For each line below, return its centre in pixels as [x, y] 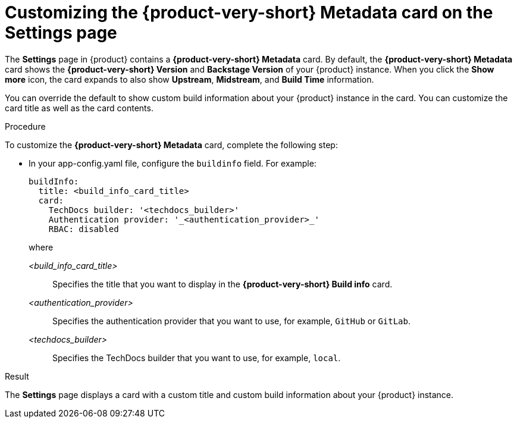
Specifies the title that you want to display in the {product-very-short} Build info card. [223, 284]
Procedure [25, 126]
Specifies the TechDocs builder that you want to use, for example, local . [197, 358]
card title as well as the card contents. [79, 108]
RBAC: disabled [84, 229]
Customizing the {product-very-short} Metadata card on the [249, 12]
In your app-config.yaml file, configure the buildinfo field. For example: [173, 163]
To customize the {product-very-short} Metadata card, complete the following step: [171, 145]
